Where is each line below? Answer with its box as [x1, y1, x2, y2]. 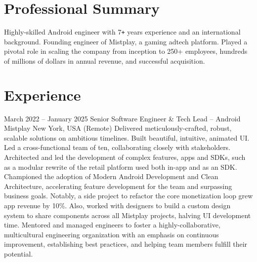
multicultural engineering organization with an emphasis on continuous [4, 229, 219, 239]
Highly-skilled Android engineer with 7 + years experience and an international [4, 27, 241, 37]
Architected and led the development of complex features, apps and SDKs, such [4, 152, 246, 162]
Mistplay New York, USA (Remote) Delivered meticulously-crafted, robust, [4, 123, 232, 133]
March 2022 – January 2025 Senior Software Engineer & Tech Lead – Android [4, 113, 241, 123]
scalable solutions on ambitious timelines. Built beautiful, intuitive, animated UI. [4, 132, 250, 143]
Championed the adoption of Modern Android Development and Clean [4, 171, 218, 182]
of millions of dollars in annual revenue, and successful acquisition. [4, 55, 205, 66]
